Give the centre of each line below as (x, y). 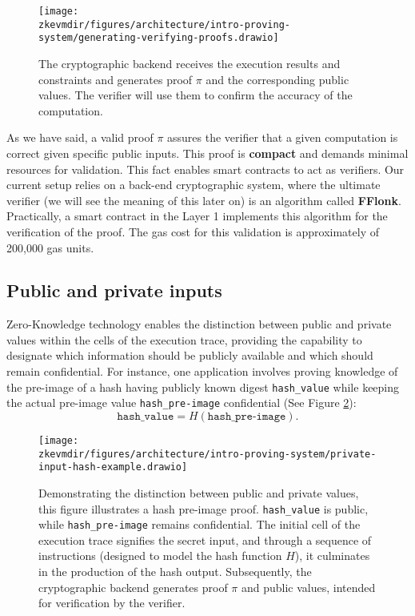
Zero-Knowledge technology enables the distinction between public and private (199, 324)
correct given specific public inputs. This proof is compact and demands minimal (207, 153)
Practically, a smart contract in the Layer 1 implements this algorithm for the (197, 216)
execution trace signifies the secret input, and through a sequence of (205, 540)
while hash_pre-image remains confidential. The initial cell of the (200, 524)
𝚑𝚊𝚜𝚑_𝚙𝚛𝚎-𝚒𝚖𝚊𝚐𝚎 (247, 416)
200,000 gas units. (50, 247)
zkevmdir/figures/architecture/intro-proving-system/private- (207, 454)
